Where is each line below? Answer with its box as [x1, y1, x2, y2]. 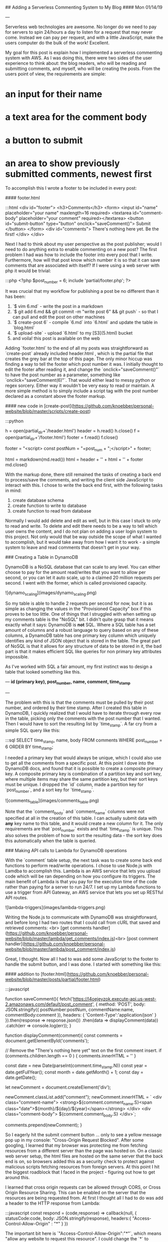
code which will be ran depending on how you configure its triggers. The [5, 873, 155, 879]
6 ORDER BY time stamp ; [5, 743, 54, 751]
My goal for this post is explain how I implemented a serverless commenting [5, 50, 162, 55]
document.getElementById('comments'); [5, 1037, 89, 1043]
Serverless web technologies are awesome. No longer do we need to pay [5, 24, 157, 30]
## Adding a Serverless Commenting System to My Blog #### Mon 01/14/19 [5, 5, 163, 10]
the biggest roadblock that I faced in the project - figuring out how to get [5, 1169, 155, 1175]
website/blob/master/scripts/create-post [5, 408, 89, 415]
